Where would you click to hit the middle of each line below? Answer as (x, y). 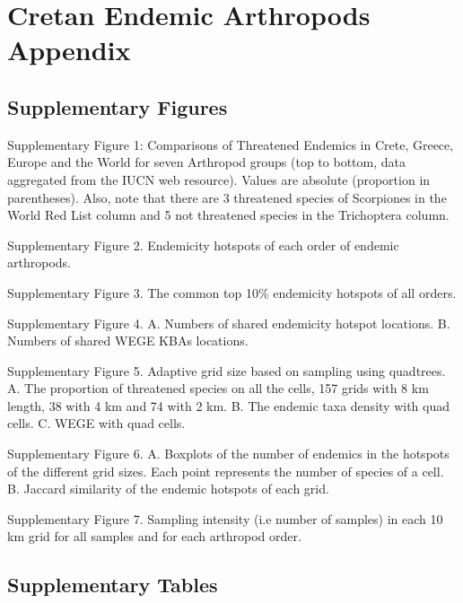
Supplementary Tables (113, 585)
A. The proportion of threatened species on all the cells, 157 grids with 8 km (218, 388)
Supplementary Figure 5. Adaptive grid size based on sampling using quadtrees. (227, 370)
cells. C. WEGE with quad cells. (96, 423)
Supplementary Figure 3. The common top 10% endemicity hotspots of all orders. (232, 292)
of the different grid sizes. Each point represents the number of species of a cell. (226, 471)
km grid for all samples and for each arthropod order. (154, 536)
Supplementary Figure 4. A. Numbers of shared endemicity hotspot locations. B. (229, 323)
